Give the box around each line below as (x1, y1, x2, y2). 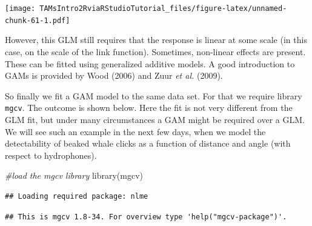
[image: (5, 4, 36, 13)
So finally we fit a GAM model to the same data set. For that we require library (5, 89, 302, 102)
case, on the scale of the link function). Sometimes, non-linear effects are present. (5, 45, 306, 58)
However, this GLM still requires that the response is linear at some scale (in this (5, 33, 307, 46)
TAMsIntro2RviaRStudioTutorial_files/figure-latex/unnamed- (39, 4, 287, 13)
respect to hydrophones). (5, 148, 97, 161)
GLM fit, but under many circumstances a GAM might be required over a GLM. (5, 113, 305, 125)
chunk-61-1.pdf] (5, 16, 70, 25)
